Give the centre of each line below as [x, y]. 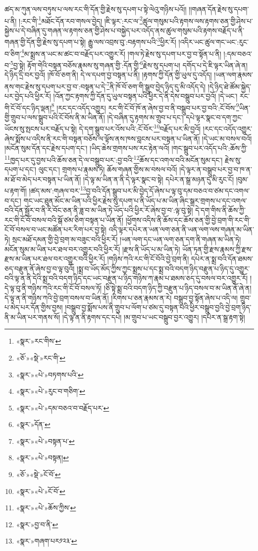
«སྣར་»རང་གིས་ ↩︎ [39, 341]
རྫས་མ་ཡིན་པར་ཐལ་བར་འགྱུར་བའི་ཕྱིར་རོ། [55, 259]
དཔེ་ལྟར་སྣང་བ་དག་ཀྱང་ [214, 117]
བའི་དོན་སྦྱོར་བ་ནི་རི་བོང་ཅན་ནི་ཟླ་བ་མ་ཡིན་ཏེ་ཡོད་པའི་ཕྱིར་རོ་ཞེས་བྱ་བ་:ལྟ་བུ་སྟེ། [99, 210]
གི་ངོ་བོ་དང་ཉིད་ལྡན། [28, 107]
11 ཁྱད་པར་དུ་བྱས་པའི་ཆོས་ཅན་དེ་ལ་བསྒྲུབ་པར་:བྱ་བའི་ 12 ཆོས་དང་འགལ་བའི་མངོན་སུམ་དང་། [114, 159]
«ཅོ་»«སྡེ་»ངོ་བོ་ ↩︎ [38, 474]
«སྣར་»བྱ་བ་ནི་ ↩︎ [37, 524]
